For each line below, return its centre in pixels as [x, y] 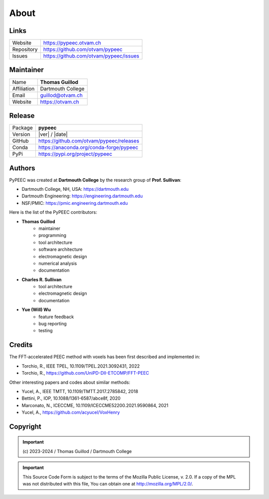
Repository [25, 49]
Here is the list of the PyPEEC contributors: [53, 212]
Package [22, 128]
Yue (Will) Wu [36, 310]
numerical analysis [58, 263]
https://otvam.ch [60, 101]
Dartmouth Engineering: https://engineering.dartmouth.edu [82, 196]
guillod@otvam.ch [62, 95]
